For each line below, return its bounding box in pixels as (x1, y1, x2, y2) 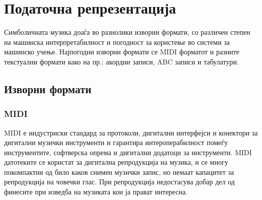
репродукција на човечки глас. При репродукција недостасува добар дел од (4, 176, 235, 187)
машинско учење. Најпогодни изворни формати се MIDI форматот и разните (4, 46, 240, 57)
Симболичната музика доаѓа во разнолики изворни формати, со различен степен (4, 27, 250, 37)
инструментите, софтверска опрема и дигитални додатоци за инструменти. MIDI (4, 147, 252, 157)
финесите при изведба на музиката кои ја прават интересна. (4, 186, 187, 197)
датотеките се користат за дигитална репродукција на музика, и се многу (4, 157, 228, 167)
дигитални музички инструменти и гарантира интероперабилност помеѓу (4, 137, 228, 148)
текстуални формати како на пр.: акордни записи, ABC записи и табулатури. (4, 56, 239, 66)
